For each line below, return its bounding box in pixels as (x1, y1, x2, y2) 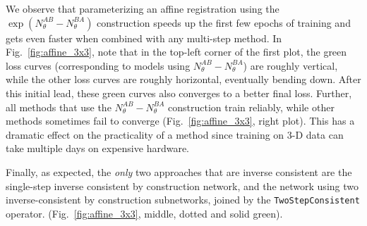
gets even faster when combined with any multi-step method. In (6, 30, 282, 45)
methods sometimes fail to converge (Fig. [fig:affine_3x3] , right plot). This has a (6, 113, 355, 128)
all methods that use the (6, 99, 112, 114)
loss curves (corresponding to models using (6, 58, 191, 73)
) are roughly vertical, (243, 58, 338, 73)
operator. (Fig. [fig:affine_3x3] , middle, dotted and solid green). (6, 206, 283, 220)
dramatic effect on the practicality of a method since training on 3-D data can (6, 127, 344, 142)
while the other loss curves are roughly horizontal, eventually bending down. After (6, 72, 361, 87)
